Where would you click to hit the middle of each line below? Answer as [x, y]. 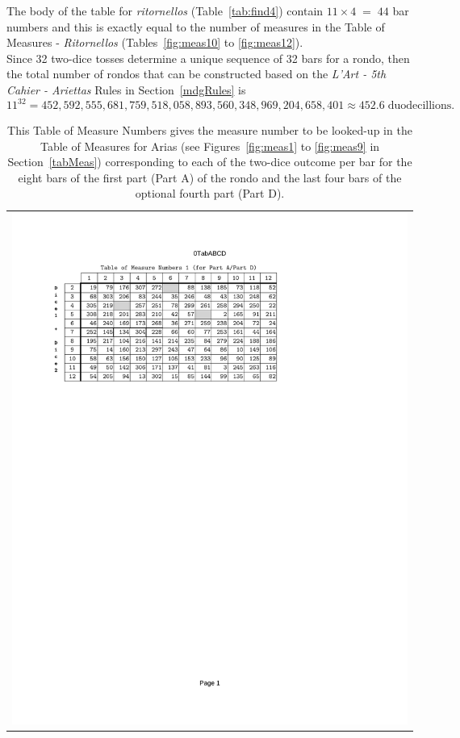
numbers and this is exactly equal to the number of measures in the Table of [196, 26]
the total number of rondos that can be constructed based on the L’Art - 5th [197, 74]
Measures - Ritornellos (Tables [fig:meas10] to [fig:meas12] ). [155, 42]
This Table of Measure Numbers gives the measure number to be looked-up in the [210, 130]
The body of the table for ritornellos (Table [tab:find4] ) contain [165, 10]
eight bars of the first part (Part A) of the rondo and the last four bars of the [210, 177]
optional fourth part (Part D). [210, 193]
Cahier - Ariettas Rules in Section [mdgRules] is [126, 89]
